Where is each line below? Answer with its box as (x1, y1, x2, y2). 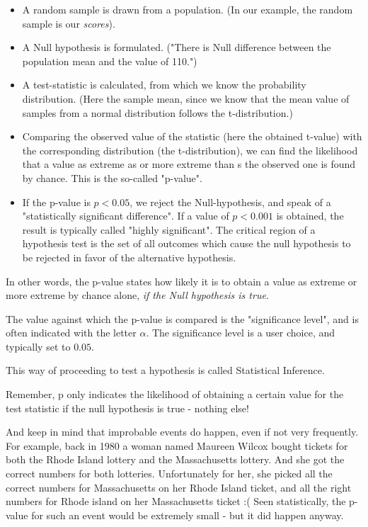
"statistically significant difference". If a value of (22, 208, 229, 223)
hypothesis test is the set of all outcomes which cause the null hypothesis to (22, 236, 351, 251)
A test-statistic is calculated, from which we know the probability (22, 77, 306, 92)
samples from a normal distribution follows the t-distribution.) (22, 105, 293, 120)
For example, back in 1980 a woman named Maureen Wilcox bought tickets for (6, 438, 348, 453)
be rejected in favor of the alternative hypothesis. (22, 249, 236, 264)
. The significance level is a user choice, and (146, 325, 335, 340)
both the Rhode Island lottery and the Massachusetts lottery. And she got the (6, 452, 345, 467)
